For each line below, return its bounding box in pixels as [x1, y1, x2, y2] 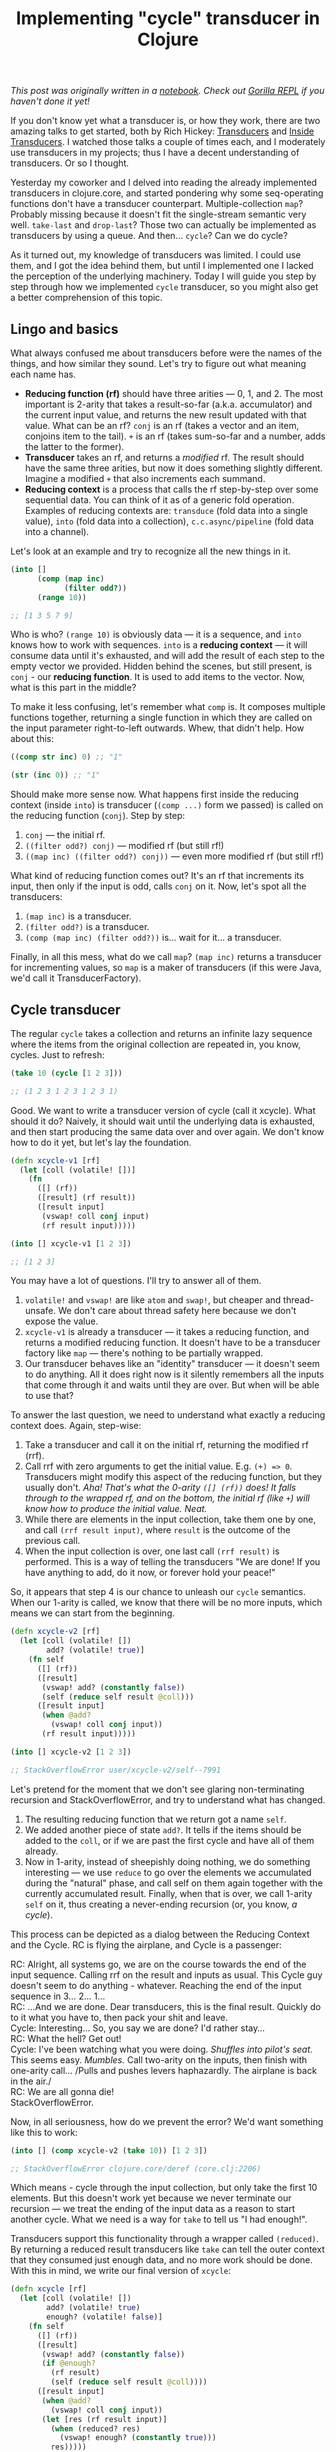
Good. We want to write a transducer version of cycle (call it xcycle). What [10, 1104, 316, 1116]
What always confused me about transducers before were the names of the [10, 347, 323, 359]
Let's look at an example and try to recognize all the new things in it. [10, 545, 292, 557]
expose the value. [24, 1315, 99, 1327]
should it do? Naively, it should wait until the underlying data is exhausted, [10, 1115, 316, 1127]
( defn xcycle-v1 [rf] [10, 1155, 101, 1166]
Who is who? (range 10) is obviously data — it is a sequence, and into [10, 628, 302, 641]
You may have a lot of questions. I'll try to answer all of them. [10, 1275, 262, 1287]
